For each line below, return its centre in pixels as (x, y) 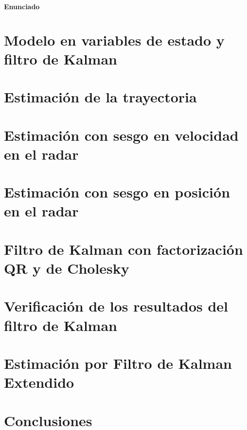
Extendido (39, 382)
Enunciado (22, 6)
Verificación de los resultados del (116, 306)
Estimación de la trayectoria (100, 97)
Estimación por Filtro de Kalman (118, 363)
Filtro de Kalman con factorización (123, 249)
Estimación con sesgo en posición (117, 192)
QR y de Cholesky (67, 268)
